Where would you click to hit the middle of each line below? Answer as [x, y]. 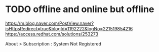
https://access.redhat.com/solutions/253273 [52, 34]
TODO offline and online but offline [80, 9]
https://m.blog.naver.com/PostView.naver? [50, 23]
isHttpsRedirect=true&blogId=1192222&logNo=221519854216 [69, 28]
